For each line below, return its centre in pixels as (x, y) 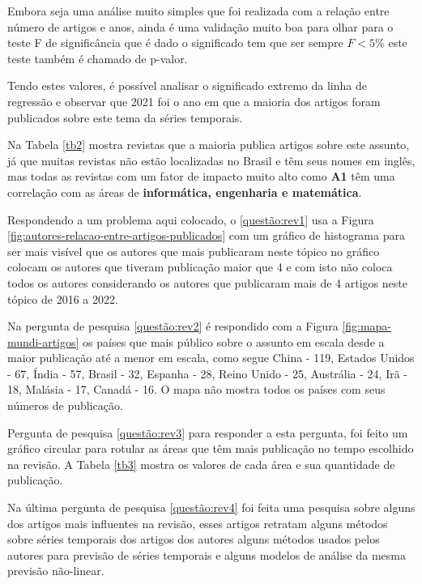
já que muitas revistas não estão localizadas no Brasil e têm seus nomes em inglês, (211, 160)
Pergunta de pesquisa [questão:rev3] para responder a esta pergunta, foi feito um (208, 432)
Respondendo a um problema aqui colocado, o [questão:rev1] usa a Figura (191, 219)
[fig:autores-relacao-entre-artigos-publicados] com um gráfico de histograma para (206, 235)
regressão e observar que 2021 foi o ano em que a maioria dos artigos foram (194, 101)
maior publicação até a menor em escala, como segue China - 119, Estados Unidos (211, 358)
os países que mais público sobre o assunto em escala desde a (234, 341)
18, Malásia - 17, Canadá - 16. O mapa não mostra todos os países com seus (196, 389)
